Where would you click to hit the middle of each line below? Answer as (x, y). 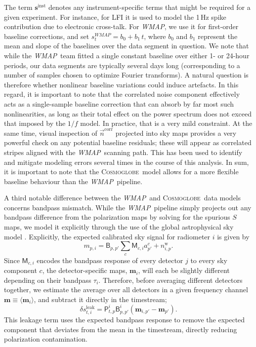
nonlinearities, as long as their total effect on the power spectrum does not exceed (128, 113)
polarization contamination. (46, 339)
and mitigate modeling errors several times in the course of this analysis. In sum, (127, 162)
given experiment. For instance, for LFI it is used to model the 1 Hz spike (115, 17)
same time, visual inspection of (51, 133)
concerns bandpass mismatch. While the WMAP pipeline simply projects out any (128, 207)
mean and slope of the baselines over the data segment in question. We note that (127, 46)
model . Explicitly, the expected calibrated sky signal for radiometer (107, 236)
